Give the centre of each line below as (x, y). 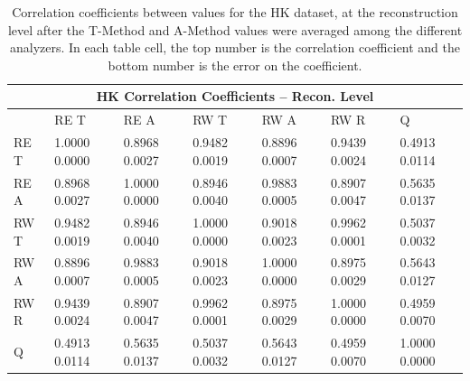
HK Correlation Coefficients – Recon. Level (235, 96)
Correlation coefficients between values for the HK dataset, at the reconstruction (235, 12)
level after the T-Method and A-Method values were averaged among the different (235, 29)
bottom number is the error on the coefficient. (235, 65)
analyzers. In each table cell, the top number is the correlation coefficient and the (235, 47)
